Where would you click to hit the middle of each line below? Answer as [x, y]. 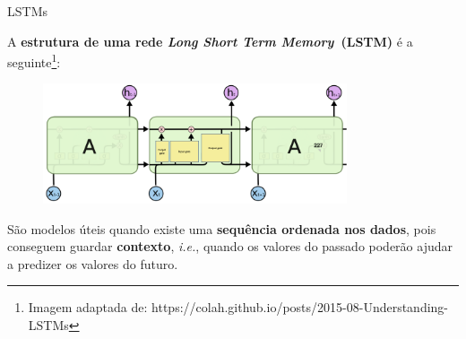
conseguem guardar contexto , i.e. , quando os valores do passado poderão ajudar [230, 246]
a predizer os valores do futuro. [93, 263]
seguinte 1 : [34, 61]
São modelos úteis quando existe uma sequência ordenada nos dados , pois [222, 228]
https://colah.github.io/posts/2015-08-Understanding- [300, 307]
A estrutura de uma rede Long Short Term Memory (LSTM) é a [210, 41]
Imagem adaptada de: [88, 307]
